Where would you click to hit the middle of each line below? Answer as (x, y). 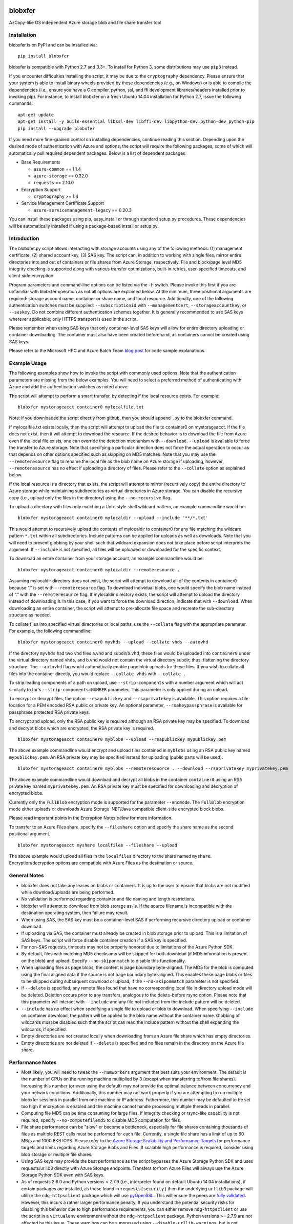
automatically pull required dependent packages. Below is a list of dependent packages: (98, 153)
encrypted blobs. (26, 793)
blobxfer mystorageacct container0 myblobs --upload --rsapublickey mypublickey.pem (122, 739)
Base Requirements (41, 162)
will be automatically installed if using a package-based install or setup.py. (84, 226)
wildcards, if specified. (44, 1029)
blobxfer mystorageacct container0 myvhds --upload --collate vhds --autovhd (113, 642)
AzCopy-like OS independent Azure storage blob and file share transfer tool (85, 23)
